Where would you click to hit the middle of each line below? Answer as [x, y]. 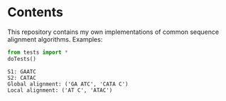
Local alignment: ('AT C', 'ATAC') [60, 90]
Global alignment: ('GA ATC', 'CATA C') [68, 84]
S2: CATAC [22, 78]
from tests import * [38, 52]
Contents [36, 12]
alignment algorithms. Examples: [55, 39]
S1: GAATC [22, 71]
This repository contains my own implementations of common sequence [113, 32]
